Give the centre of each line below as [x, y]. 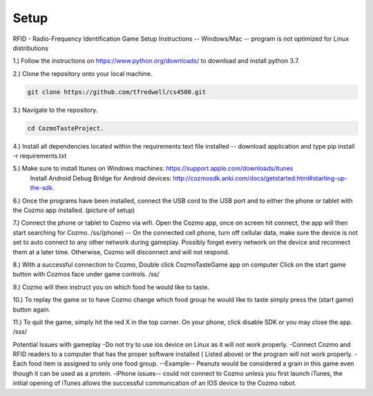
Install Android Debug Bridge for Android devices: [101, 178]
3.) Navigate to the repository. [55, 110]
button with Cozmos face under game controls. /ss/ [86, 274]
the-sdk [41, 188]
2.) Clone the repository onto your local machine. [83, 73]
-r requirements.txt [40, 156]
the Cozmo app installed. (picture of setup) [74, 210]
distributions [30, 48]
